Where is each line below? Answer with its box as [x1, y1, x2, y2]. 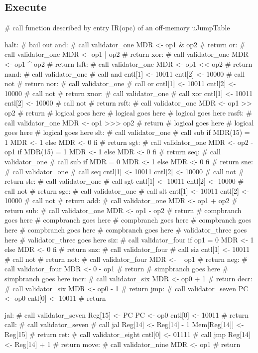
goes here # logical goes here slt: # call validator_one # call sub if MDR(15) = [4, 127, 250, 137]
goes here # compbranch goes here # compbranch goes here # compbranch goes [4, 215, 252, 225]
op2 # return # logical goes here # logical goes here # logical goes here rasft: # [4, 107, 252, 118]
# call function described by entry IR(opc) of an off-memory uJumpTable [4, 22, 230, 33]
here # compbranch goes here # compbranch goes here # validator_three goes [4, 225, 247, 235]
